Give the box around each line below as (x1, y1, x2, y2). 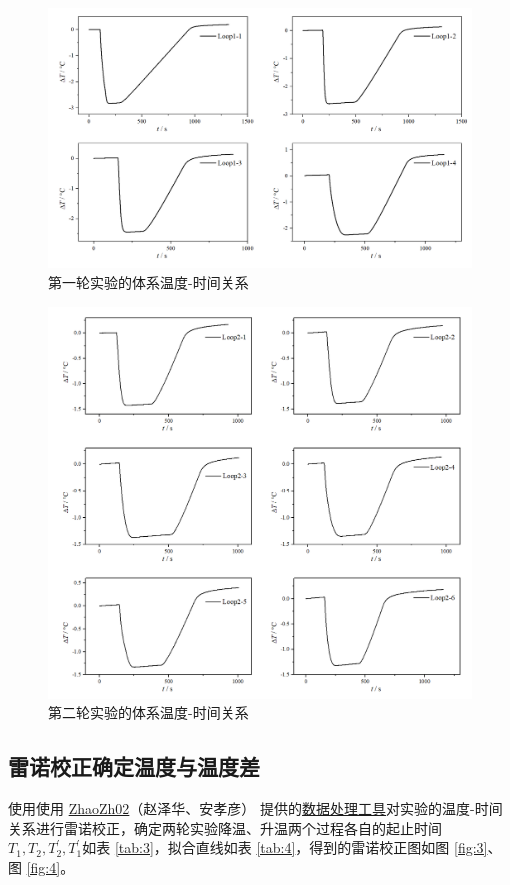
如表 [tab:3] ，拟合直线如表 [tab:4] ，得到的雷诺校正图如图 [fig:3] (82, 837, 488, 858)
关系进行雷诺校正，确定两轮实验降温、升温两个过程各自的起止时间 (8, 817, 442, 838)
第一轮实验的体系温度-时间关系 (48, 272, 249, 293)
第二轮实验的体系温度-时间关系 (48, 702, 249, 723)
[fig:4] (26, 856, 61, 877)
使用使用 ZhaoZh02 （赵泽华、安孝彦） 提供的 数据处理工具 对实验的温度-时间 (8, 798, 503, 819)
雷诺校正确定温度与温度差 (8, 751, 260, 782)
